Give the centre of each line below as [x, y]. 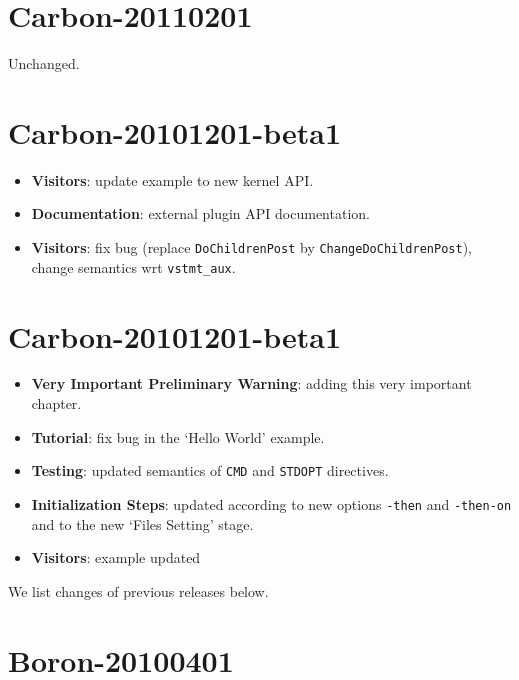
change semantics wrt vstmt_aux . [133, 266]
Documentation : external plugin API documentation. [200, 213]
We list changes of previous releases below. [138, 590]
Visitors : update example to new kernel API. [172, 179]
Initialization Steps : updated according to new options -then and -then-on [271, 503]
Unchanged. [44, 63]
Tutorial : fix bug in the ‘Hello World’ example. [178, 436]
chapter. [56, 403]
